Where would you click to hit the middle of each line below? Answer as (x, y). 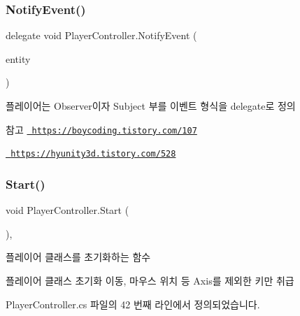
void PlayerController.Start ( (67, 210)
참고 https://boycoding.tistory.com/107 (101, 129)
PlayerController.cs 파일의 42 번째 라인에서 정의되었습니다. (133, 304)
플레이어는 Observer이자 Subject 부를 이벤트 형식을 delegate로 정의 (151, 106)
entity (18, 58)
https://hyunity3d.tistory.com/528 (93, 154)
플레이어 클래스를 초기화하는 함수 (78, 257)
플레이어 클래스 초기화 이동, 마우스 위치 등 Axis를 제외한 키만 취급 (150, 280)
